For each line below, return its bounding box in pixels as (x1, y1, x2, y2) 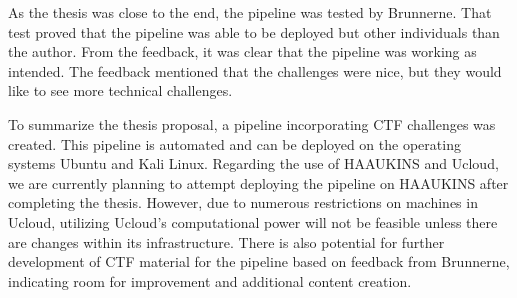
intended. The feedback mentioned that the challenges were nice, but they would (8, 60, 502, 81)
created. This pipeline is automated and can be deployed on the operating (8, 133, 461, 154)
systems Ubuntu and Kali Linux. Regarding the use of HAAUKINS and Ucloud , (8, 153, 499, 174)
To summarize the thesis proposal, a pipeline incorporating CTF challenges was (8, 113, 496, 134)
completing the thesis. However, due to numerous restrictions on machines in (8, 192, 478, 213)
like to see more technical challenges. (8, 80, 233, 101)
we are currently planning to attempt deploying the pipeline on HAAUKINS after (8, 172, 509, 193)
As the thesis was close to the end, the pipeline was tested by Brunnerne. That (8, 2, 492, 22)
